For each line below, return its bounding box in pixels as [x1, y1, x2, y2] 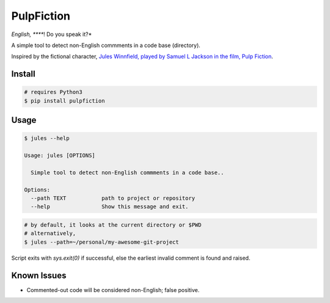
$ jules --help [24, 135, 70, 142]
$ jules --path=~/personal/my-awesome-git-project [24, 238, 180, 246]
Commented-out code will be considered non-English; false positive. [26, 286, 200, 293]
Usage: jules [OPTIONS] [24, 152, 96, 159]
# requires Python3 [24, 89, 82, 96]
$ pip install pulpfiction [24, 97, 105, 104]
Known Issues [11, 270, 67, 280]
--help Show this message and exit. [31, 203, 189, 210]
